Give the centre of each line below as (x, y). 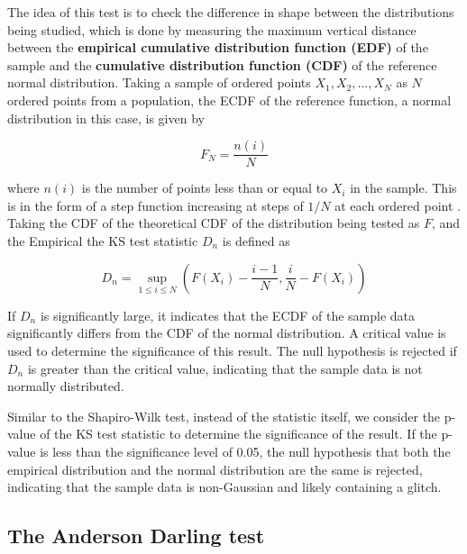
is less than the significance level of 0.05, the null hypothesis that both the (245, 451)
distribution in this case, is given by (106, 118)
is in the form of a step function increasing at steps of (156, 205)
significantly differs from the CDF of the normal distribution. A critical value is (227, 333)
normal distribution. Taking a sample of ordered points (159, 82)
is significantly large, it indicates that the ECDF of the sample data (228, 315)
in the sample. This (403, 188)
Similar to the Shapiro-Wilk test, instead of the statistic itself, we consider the (224, 416)
